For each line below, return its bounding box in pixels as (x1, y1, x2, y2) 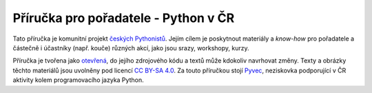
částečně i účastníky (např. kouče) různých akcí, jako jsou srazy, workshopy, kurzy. (12, 43, 249, 52)
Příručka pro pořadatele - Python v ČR (12, 10, 235, 25)
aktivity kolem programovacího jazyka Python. (12, 76, 144, 84)
